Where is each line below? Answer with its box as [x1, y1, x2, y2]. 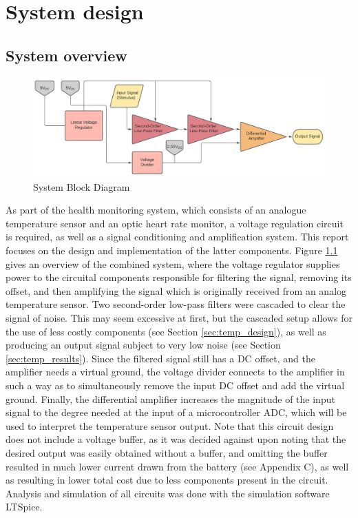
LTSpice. [6, 499, 43, 514]
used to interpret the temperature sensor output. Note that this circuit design [6, 418, 334, 433]
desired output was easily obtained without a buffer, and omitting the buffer [6, 445, 328, 459]
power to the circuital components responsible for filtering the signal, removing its [6, 270, 352, 284]
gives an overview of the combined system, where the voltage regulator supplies [6, 256, 340, 271]
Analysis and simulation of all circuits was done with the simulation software [6, 486, 330, 500]
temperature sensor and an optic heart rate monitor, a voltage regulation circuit [6, 216, 344, 230]
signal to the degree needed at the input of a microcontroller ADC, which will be [6, 405, 347, 419]
